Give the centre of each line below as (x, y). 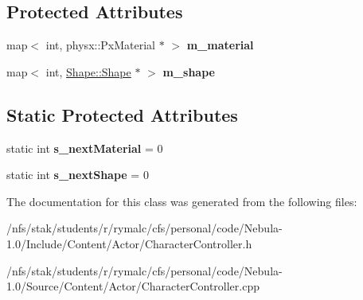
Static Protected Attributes (122, 114)
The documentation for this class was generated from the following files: (182, 201)
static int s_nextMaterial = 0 (85, 148)
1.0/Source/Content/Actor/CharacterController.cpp (133, 286)
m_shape (189, 71)
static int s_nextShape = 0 (78, 175)
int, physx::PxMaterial (101, 45)
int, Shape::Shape (88, 71)
